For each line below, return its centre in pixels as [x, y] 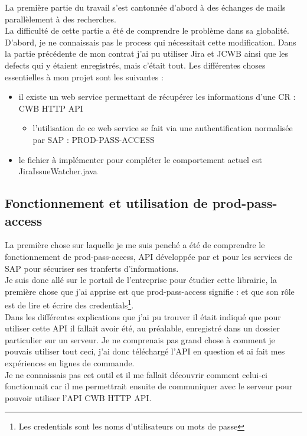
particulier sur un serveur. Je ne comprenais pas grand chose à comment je [140, 339]
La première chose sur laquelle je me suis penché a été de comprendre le [135, 245]
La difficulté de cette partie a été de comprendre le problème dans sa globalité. [147, 30]
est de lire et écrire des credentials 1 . [69, 304]
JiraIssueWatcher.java [58, 171]
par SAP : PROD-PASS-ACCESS [94, 139]
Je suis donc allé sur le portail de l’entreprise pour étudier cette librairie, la [141, 280]
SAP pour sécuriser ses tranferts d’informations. [92, 268]
